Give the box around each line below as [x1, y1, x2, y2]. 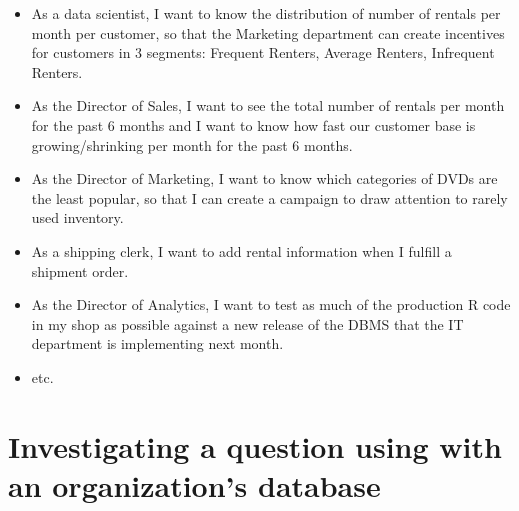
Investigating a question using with [8, 425, 502, 466]
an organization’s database [8, 464, 381, 505]
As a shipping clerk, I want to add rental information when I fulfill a [31, 240, 452, 261]
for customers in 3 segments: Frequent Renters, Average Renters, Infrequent [31, 42, 495, 63]
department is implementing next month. [31, 333, 284, 354]
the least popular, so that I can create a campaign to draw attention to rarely [31, 187, 508, 208]
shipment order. [31, 260, 129, 281]
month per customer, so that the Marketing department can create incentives [31, 22, 505, 43]
